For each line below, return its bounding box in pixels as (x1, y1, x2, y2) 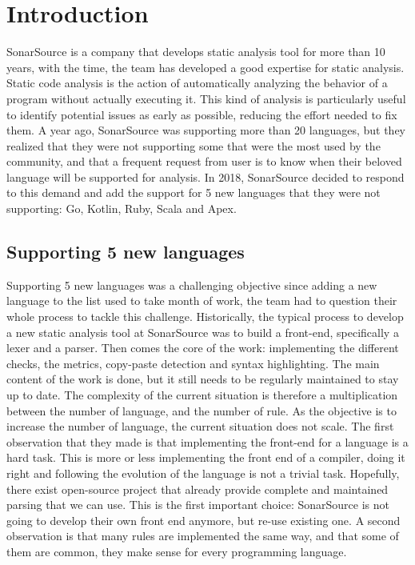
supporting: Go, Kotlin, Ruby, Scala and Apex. (6, 200, 237, 217)
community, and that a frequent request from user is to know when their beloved (6, 153, 402, 170)
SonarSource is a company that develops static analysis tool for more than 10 (6, 43, 385, 60)
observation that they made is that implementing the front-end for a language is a (6, 433, 409, 450)
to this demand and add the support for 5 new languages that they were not (6, 184, 381, 201)
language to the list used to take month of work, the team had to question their (6, 292, 397, 309)
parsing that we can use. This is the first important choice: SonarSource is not (6, 496, 389, 513)
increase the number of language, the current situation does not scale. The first (6, 418, 394, 435)
